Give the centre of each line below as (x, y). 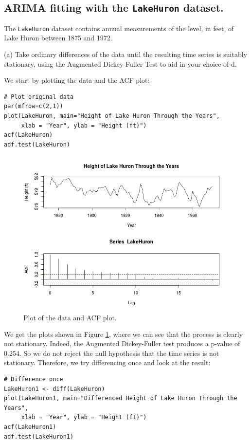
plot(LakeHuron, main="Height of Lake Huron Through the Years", (112, 116)
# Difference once (34, 379)
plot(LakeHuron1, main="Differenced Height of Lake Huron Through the (121, 398)
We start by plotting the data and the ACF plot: (77, 80)
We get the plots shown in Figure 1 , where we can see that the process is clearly (124, 334)
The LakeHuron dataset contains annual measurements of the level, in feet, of (119, 28)
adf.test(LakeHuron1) (39, 436)
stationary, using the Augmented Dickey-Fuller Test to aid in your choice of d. (120, 64)
